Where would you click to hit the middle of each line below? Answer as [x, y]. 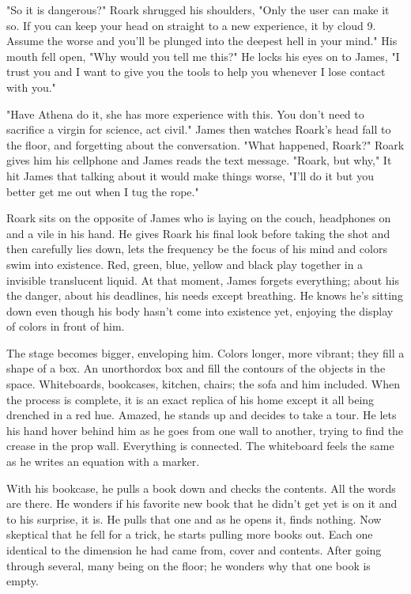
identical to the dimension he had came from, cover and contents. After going [194, 550]
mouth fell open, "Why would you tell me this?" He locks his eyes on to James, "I [203, 56]
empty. [23, 581]
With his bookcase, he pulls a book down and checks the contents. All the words [201, 488]
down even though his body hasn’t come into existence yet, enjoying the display [200, 310]
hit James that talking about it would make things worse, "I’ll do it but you [190, 175]
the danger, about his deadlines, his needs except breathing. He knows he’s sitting [205, 295]
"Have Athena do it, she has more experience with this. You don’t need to [185, 114]
